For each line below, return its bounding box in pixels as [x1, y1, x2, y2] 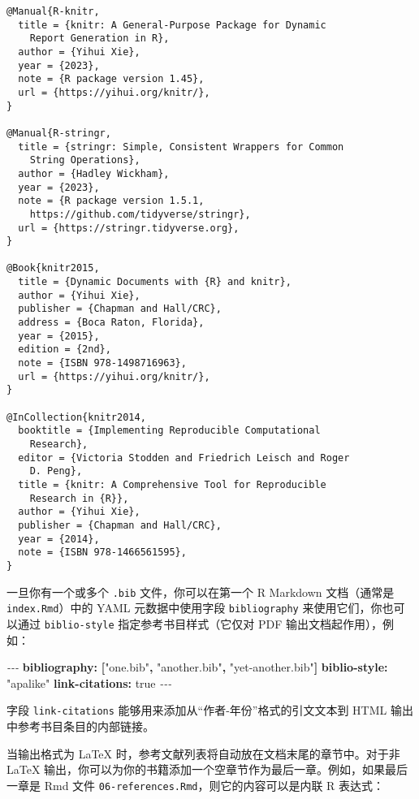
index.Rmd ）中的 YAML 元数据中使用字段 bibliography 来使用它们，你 [6, 599, 382, 616]
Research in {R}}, [29, 492, 129, 504]
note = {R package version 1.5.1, [18, 195, 205, 207]
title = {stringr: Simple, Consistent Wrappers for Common [18, 140, 344, 153]
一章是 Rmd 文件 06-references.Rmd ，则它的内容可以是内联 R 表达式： [6, 776, 385, 793]
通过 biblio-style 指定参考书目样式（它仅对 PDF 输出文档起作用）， [17, 615, 382, 632]
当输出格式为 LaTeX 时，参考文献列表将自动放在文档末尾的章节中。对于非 [6, 745, 400, 762]
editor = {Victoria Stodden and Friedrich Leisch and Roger [18, 451, 350, 464]
